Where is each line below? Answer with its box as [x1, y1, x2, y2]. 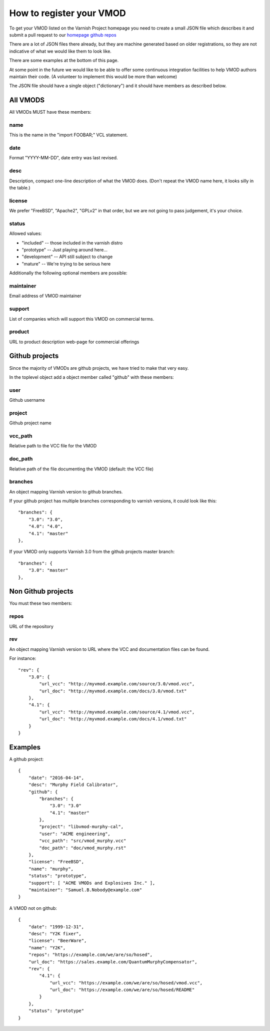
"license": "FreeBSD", [28, 859, 84, 865]
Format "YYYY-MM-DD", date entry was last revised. [9, 155, 118, 161]
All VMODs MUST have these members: [9, 109, 92, 115]
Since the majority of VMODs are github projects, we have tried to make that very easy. [9, 365, 189, 371]
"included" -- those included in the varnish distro [21, 239, 123, 245]
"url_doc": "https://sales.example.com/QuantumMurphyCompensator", [28, 959, 197, 964]
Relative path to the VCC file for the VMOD [9, 443, 97, 449]
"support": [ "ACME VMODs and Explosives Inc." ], [28, 880, 155, 886]
